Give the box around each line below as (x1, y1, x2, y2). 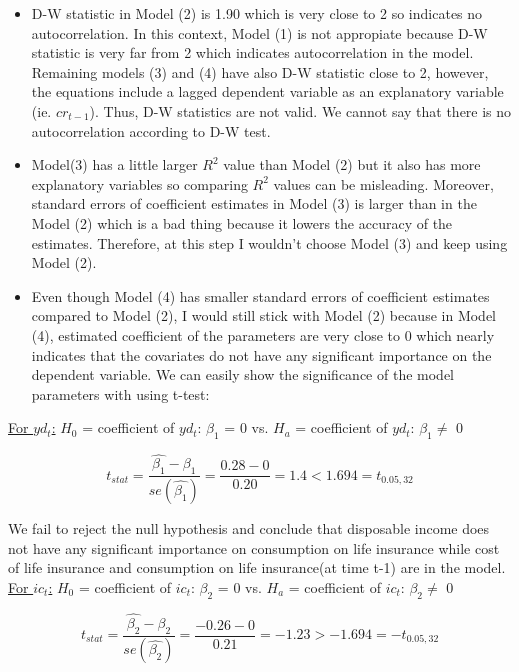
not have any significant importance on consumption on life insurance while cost (8, 537, 500, 558)
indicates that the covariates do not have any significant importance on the (31, 344, 492, 365)
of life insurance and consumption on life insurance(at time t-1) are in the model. (8, 557, 506, 578)
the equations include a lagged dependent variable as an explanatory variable (31, 81, 504, 102)
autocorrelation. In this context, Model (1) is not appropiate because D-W (31, 22, 488, 43)
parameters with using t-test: (31, 383, 210, 404)
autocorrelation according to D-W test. (31, 120, 271, 141)
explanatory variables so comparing (31, 173, 248, 194)
